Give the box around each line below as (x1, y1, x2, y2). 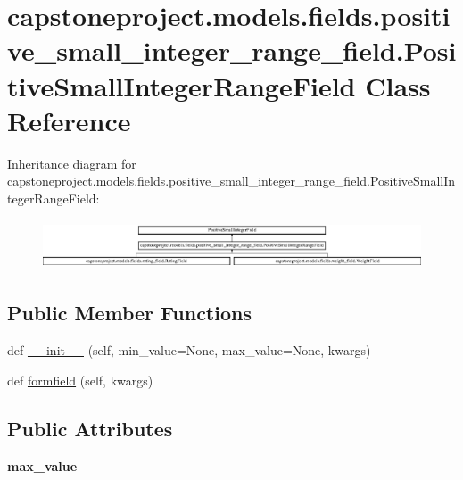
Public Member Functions (7, 299, 252, 327)
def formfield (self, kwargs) (7, 370, 153, 389)
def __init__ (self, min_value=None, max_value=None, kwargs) (7, 341, 371, 360)
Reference (7, 102, 131, 138)
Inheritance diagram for (7, 153, 136, 172)
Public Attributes (7, 414, 173, 442)
